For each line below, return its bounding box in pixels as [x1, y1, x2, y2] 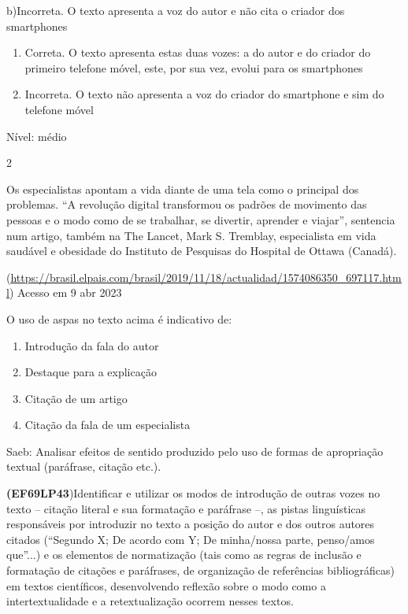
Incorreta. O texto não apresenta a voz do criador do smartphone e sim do [24, 86, 384, 102]
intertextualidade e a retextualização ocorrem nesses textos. [6, 593, 294, 609]
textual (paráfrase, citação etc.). [6, 458, 161, 475]
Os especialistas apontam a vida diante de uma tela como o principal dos [6, 180, 359, 197]
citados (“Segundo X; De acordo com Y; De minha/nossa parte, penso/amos [6, 531, 375, 547]
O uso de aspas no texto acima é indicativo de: [6, 310, 232, 327]
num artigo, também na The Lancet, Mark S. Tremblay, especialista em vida [6, 227, 376, 243]
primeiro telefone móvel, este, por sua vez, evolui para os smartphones [24, 59, 363, 76]
